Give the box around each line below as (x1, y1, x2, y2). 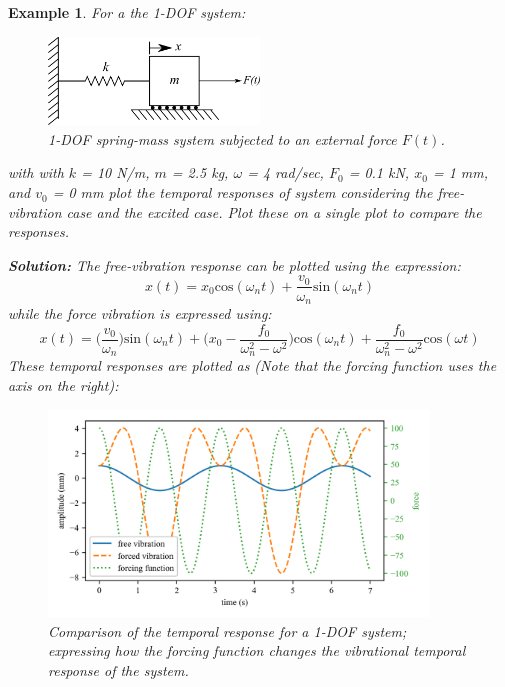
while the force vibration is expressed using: (8, 302, 272, 323)
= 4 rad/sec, (247, 162, 324, 183)
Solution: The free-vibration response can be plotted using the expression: (8, 254, 461, 275)
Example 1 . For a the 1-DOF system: (8, 2, 246, 22)
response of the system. (48, 659, 189, 680)
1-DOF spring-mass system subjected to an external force (48, 128, 397, 149)
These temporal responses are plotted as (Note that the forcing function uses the (8, 355, 497, 376)
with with (8, 162, 64, 183)
